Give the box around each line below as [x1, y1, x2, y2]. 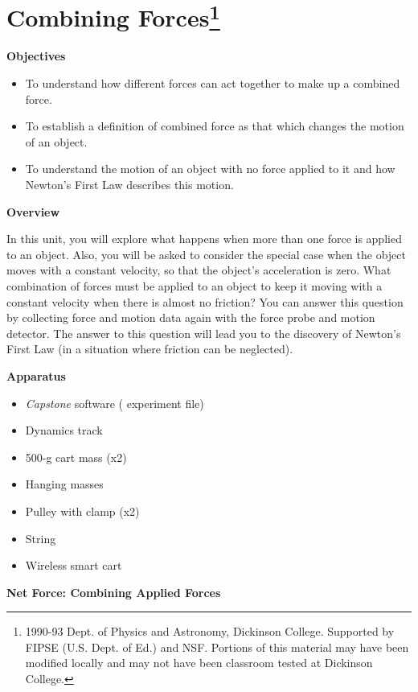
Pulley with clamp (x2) [25, 502, 140, 519]
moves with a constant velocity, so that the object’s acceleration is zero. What [6, 262, 391, 278]
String [25, 529, 56, 546]
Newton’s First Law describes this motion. [25, 176, 234, 193]
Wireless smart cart [25, 557, 122, 574]
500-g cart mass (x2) [25, 448, 127, 465]
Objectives [6, 47, 66, 64]
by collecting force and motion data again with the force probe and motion [6, 309, 375, 326]
